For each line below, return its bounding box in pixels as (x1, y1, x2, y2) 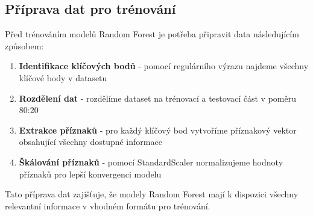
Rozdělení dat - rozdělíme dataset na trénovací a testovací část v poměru (19, 91, 297, 104)
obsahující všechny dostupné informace (19, 135, 162, 148)
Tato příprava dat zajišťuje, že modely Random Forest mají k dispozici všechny (5, 188, 299, 200)
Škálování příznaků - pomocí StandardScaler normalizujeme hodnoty (19, 155, 283, 168)
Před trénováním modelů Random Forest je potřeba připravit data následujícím (5, 28, 299, 40)
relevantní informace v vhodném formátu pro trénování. (5, 199, 210, 212)
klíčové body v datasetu (19, 71, 107, 84)
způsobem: (5, 39, 44, 52)
